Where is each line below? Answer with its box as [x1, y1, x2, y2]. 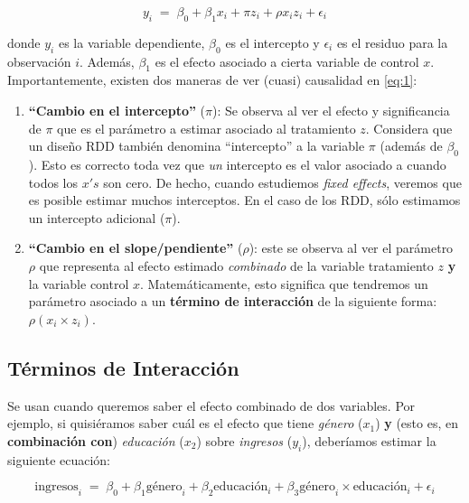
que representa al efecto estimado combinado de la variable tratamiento [39, 256, 434, 275]
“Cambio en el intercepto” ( [28, 100, 206, 119]
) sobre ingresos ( [196, 431, 293, 450]
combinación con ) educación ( [7, 431, 184, 450]
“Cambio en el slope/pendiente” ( [28, 238, 243, 257]
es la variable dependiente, [58, 33, 205, 51]
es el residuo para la [336, 33, 448, 51]
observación [7, 51, 71, 70]
